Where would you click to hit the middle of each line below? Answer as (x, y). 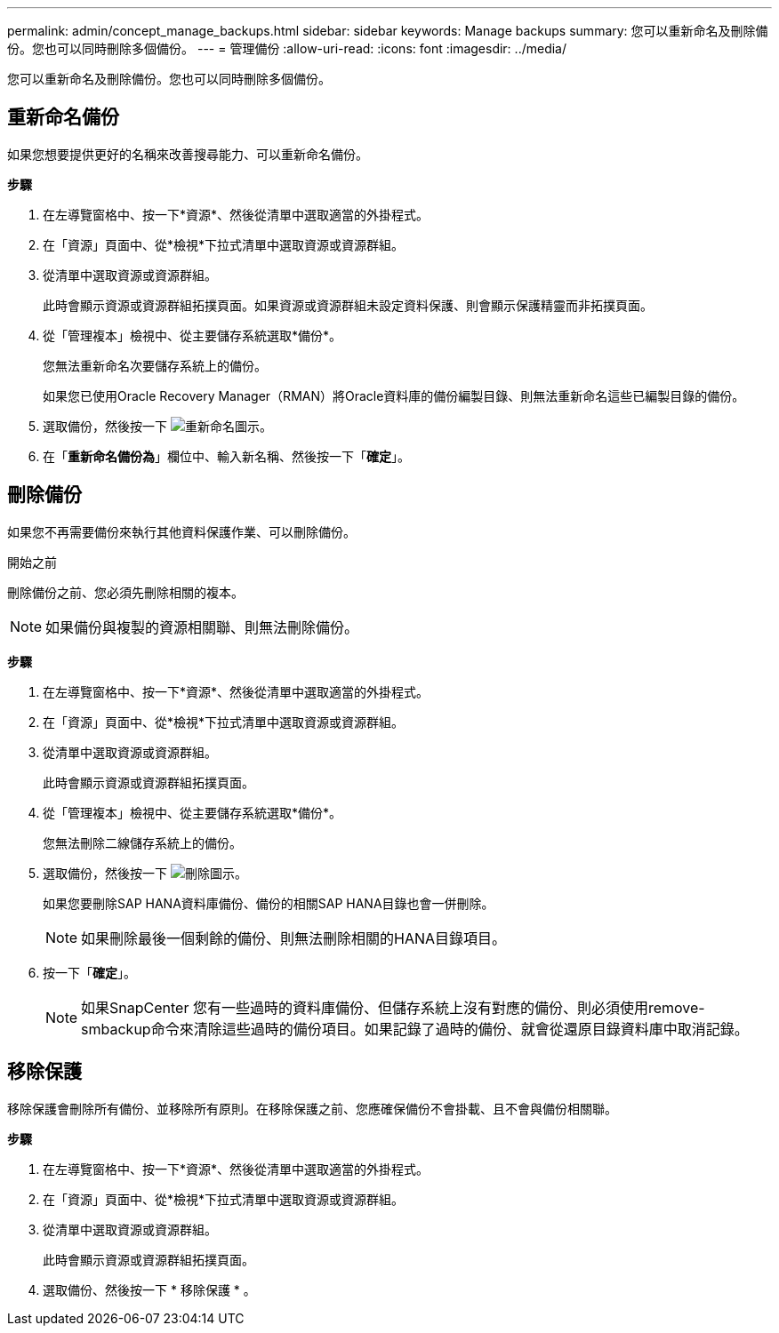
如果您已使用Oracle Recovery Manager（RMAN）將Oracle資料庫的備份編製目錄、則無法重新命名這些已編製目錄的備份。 (394, 395)
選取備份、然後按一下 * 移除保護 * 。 (149, 1289)
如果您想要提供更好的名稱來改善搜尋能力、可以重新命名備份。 (188, 154)
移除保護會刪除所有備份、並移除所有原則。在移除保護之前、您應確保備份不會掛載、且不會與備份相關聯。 (312, 1108)
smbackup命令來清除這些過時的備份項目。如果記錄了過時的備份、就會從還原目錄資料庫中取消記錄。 (415, 1029)
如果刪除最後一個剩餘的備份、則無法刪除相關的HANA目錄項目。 (294, 938)
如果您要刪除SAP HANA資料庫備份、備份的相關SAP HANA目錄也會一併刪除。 (269, 903)
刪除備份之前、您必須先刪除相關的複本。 (125, 592)
